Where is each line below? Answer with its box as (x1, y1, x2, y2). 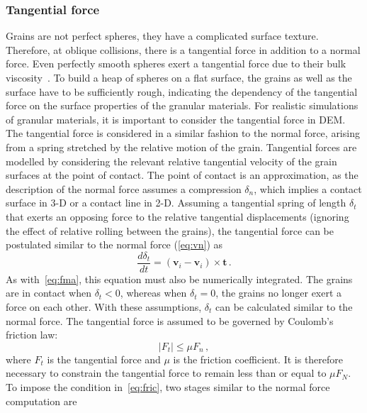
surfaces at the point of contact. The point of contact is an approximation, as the (6, 167, 358, 182)
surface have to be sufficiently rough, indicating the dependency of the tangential (6, 84, 358, 99)
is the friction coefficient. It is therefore (173, 351, 344, 366)
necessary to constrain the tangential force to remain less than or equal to (6, 365, 327, 380)
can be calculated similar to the (215, 299, 353, 314)
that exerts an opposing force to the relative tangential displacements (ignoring (6, 209, 349, 224)
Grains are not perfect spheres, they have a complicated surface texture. (6, 28, 319, 43)
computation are (6, 393, 77, 408)
